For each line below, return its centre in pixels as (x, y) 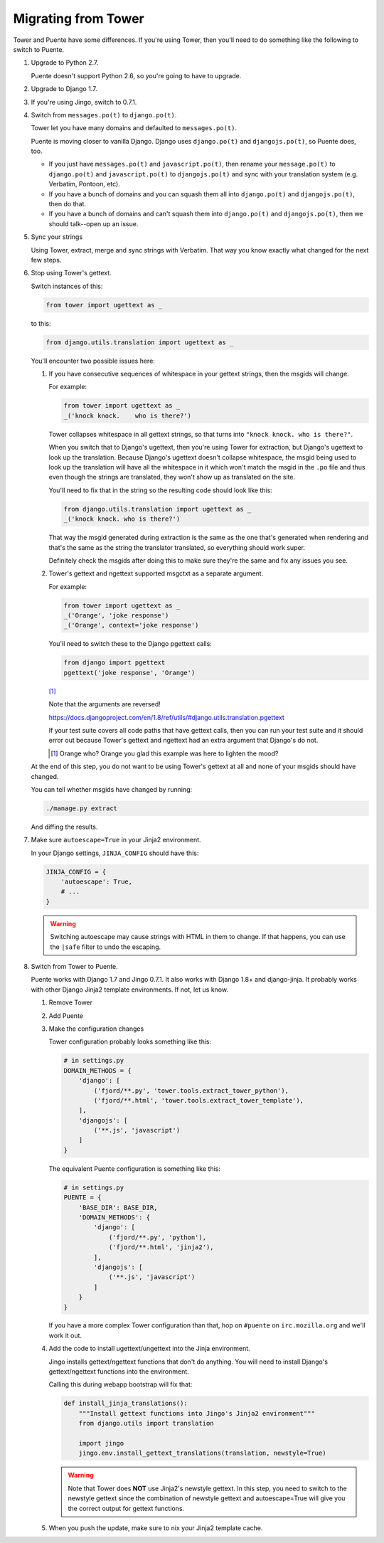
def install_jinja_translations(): (126, 1404)
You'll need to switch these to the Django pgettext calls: (130, 644)
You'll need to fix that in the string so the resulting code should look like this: (161, 490)
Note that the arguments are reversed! (105, 704)
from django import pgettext (114, 663)
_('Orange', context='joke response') (131, 625)
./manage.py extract (81, 808)
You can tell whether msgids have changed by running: (111, 789)
